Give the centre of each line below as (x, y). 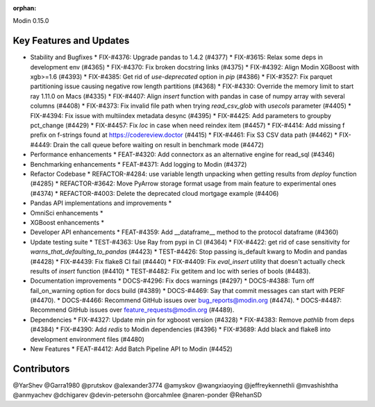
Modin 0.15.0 (31, 21)
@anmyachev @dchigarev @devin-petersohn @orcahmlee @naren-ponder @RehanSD (137, 395)
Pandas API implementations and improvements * (101, 203)
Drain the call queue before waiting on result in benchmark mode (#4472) (158, 144)
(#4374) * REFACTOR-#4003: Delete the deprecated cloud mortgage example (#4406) (155, 193)
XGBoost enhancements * (67, 222)
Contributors (41, 368)
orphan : (25, 8)
